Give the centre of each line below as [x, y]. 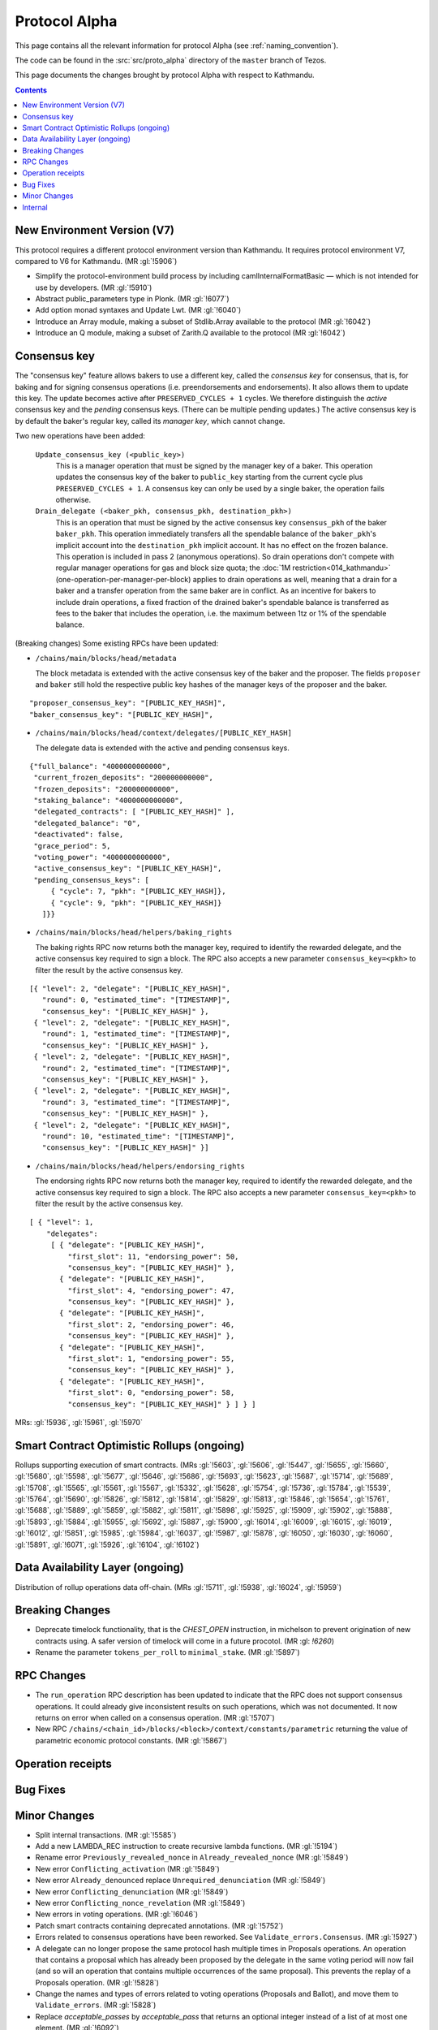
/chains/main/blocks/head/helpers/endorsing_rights [140, 1166]
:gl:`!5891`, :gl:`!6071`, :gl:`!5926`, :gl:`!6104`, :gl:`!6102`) [107, 1544]
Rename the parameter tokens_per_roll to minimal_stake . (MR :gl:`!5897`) [167, 1652]
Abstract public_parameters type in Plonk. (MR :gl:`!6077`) [133, 299]
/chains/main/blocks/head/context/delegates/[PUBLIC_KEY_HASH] [163, 733]
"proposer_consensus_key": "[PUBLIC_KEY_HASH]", [128, 703]
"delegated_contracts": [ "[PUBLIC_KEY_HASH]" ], [134, 812]
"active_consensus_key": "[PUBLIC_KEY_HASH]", [128, 868]
